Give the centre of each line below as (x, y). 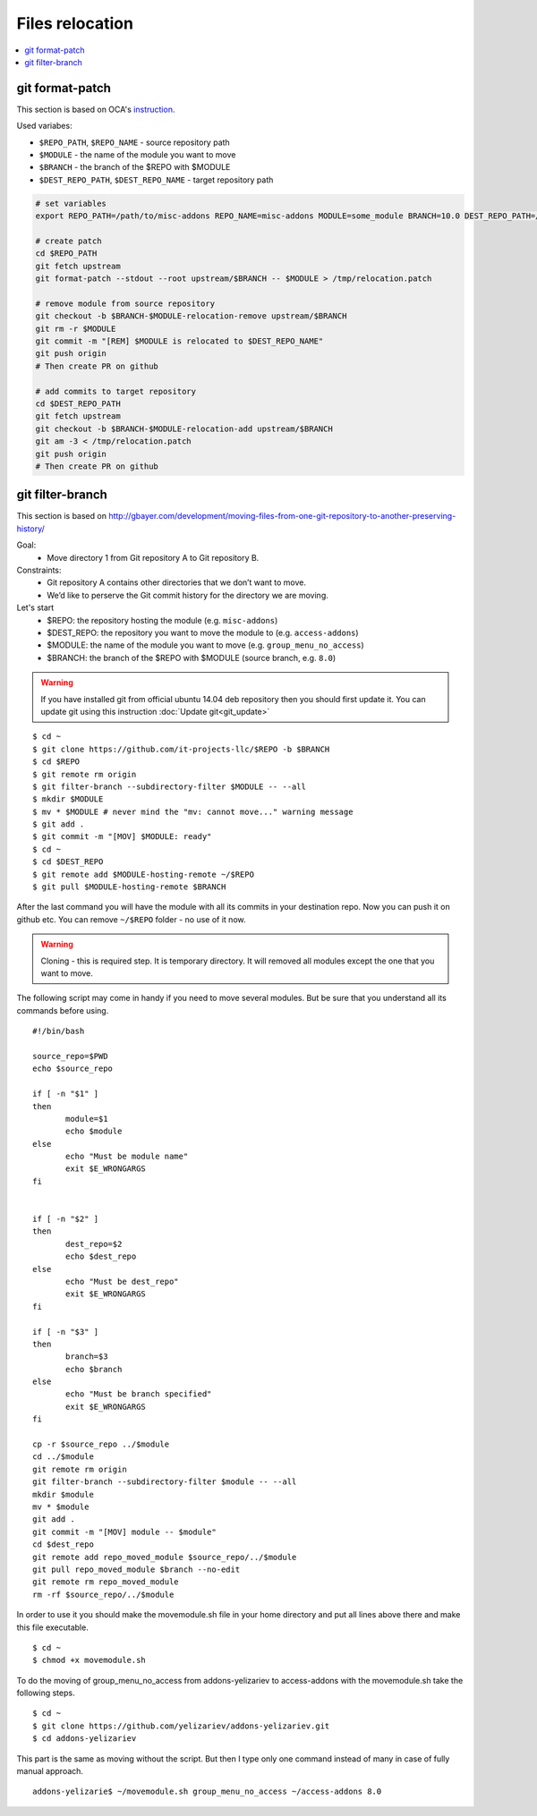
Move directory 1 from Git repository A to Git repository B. (153, 557)
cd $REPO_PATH (66, 254)
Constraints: (39, 570)
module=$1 (87, 1119)
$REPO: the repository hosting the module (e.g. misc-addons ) (162, 620)
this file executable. (52, 1627)
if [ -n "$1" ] (66, 1094)
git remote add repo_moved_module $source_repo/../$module (165, 1557)
